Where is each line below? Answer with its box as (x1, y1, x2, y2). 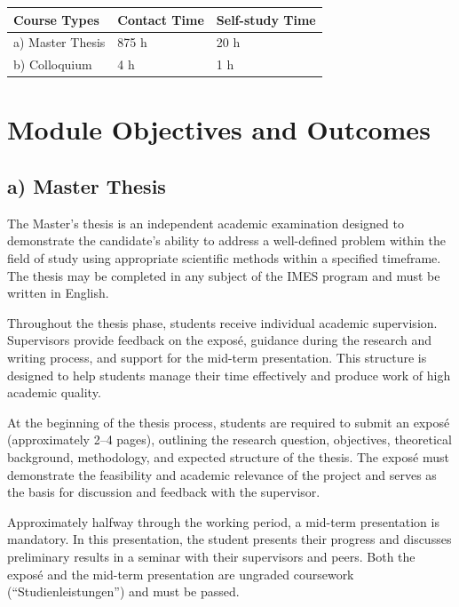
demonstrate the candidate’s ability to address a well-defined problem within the (7, 231, 446, 250)
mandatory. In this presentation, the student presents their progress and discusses (7, 530, 452, 548)
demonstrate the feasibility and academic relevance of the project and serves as (7, 465, 437, 483)
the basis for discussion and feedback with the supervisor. (7, 483, 321, 501)
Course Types (13, 10, 99, 28)
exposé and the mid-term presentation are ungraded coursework (7, 564, 354, 583)
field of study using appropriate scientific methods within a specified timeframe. (7, 249, 441, 268)
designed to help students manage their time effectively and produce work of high (7, 365, 451, 384)
